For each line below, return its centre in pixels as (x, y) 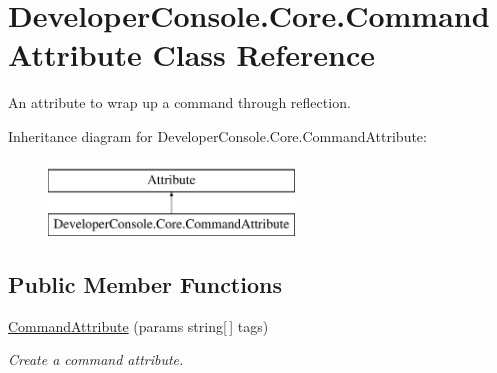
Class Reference (263, 54)
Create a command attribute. (96, 359)
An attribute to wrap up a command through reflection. (179, 102)
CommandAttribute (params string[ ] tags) (138, 325)
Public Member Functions (145, 284)
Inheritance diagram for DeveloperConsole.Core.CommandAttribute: (217, 135)
